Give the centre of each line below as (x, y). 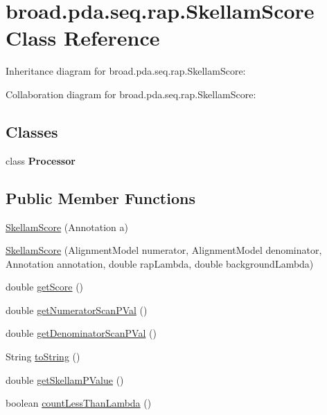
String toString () (43, 357)
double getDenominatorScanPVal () (81, 333)
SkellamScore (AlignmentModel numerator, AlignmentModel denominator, (164, 250)
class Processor (41, 160)
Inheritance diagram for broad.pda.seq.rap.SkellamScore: (126, 71)
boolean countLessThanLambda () (79, 403)
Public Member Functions (100, 197)
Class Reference (83, 38)
